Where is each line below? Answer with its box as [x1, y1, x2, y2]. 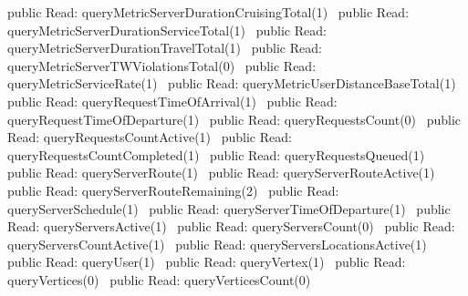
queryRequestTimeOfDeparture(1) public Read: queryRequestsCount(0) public [7, 109, 462, 128]
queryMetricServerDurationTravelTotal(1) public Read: [7, 38, 322, 57]
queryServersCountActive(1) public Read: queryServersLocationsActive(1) [7, 234, 427, 253]
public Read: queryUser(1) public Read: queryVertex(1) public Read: [7, 252, 406, 271]
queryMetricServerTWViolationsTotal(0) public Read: [7, 56, 317, 75]
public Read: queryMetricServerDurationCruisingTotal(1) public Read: [7, 3, 410, 21]
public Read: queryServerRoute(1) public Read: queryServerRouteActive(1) [7, 163, 435, 182]
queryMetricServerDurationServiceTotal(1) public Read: [7, 20, 327, 39]
